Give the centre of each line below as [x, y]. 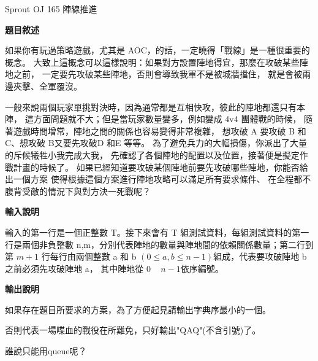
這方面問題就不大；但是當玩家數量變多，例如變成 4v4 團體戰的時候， [163, 119]
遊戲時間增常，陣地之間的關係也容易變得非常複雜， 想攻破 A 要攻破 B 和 [160, 130]
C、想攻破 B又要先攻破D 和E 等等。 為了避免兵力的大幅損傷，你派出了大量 [156, 143]
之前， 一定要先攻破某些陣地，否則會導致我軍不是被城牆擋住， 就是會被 [158, 74]
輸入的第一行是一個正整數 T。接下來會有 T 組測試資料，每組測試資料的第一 [157, 232]
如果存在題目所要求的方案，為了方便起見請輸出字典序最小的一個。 [138, 309]
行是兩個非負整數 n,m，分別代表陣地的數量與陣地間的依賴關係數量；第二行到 [159, 244]
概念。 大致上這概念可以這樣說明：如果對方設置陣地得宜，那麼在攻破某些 [152, 62]
